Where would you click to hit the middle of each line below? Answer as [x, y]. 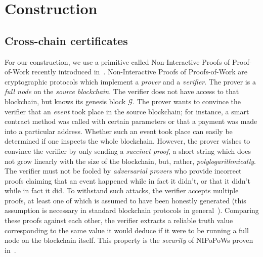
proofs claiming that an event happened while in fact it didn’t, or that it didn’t [127, 180]
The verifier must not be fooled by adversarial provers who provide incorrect [123, 171]
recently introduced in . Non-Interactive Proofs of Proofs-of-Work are [140, 72]
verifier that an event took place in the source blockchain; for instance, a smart [127, 111]
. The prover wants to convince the [187, 101]
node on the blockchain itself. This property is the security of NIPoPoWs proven [129, 240]
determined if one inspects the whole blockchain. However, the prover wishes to [127, 141]
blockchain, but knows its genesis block [65, 101]
